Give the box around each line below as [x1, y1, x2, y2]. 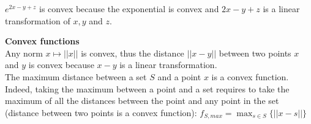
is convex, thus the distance [81, 46, 184, 59]
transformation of [5, 14, 70, 27]
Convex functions [5, 35, 80, 47]
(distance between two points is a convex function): [5, 106, 197, 119]
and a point [157, 70, 201, 83]
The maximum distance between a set [5, 70, 147, 83]
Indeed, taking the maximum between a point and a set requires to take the [5, 82, 290, 95]
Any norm [5, 46, 43, 59]
